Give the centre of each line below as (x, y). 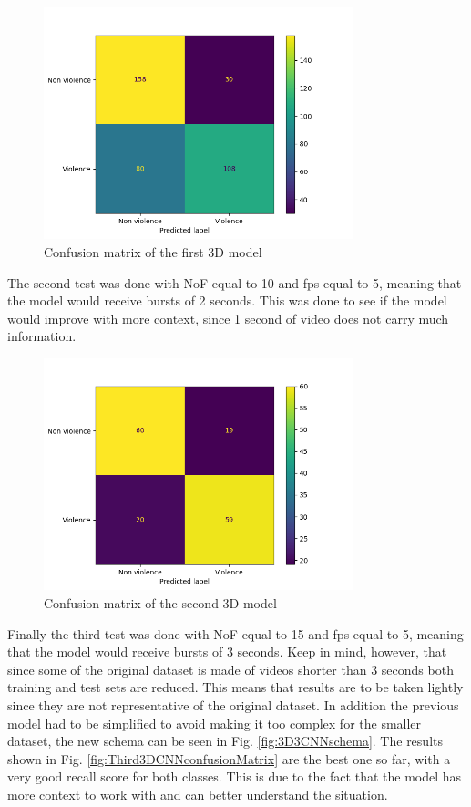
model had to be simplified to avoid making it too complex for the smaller (215, 723)
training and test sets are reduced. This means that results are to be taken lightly (235, 687)
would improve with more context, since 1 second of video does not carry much (228, 318)
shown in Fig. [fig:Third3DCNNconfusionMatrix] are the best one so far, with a (229, 758)
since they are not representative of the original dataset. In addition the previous (233, 704)
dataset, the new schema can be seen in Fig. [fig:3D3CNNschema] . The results (225, 741)
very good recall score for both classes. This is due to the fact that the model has (235, 776)
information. (42, 336)
